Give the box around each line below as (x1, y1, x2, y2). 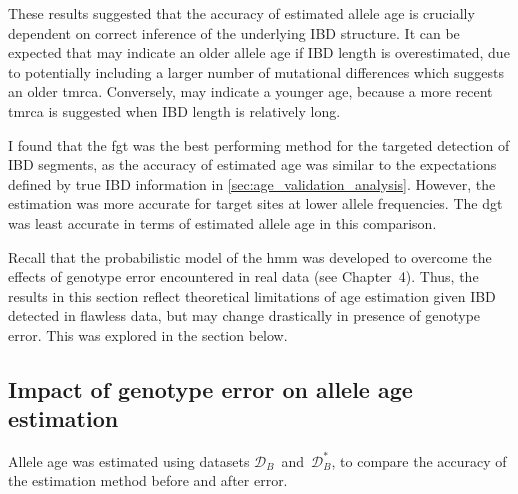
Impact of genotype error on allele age (8, 373, 413, 404)
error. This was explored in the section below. (8, 324, 288, 345)
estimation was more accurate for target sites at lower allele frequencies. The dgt (8, 193, 503, 214)
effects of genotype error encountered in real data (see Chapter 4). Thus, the (8, 266, 479, 287)
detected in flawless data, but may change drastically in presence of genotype (8, 305, 481, 326)
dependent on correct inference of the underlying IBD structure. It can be (8, 22, 460, 43)
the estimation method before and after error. (8, 470, 288, 491)
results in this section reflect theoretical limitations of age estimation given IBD (8, 285, 496, 306)
